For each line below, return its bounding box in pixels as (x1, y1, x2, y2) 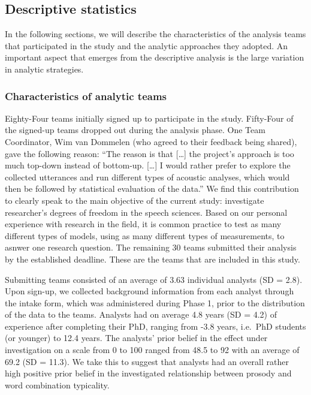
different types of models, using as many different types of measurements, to (5, 229, 285, 242)
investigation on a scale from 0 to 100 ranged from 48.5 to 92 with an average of (5, 343, 300, 356)
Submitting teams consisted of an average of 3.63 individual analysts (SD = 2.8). (5, 273, 303, 285)
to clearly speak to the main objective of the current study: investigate (5, 194, 264, 206)
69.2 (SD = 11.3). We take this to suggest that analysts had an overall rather (5, 355, 289, 367)
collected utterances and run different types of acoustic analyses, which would (5, 170, 290, 183)
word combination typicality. (5, 378, 110, 391)
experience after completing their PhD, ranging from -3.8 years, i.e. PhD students (5, 319, 306, 332)
